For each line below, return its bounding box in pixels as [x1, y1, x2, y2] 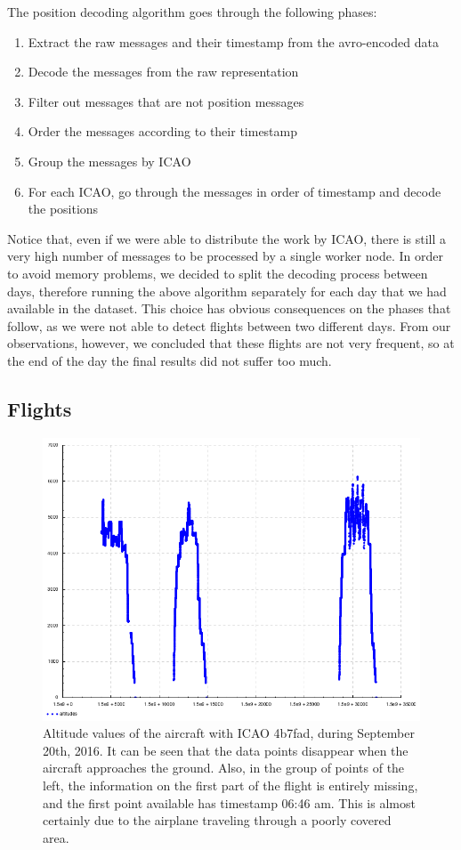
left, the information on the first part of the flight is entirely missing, [43, 776, 418, 795]
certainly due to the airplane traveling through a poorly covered [43, 811, 392, 830]
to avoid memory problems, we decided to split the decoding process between [7, 263, 428, 282]
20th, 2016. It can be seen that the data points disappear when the [43, 741, 408, 759]
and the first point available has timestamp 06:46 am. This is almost [43, 793, 416, 812]
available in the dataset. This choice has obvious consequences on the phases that [7, 299, 451, 318]
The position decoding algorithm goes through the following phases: [7, 3, 377, 20]
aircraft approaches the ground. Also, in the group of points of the [43, 758, 405, 777]
